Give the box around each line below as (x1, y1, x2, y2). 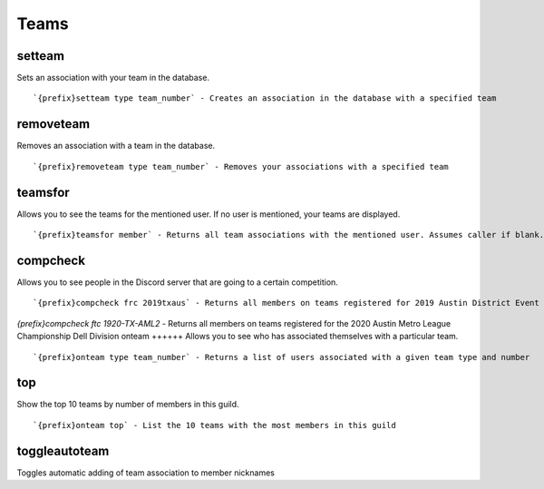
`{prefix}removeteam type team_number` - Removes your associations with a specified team (33, 161, 449, 171)
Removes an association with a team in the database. (16, 141, 216, 152)
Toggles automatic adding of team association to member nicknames (16, 467, 276, 478)
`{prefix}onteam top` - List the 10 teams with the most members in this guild (33, 420, 396, 430)
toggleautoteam (16, 443, 110, 458)
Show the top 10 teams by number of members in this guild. (16, 399, 239, 410)
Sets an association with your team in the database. (16, 73, 210, 83)
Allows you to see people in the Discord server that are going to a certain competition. (16, 277, 339, 288)
